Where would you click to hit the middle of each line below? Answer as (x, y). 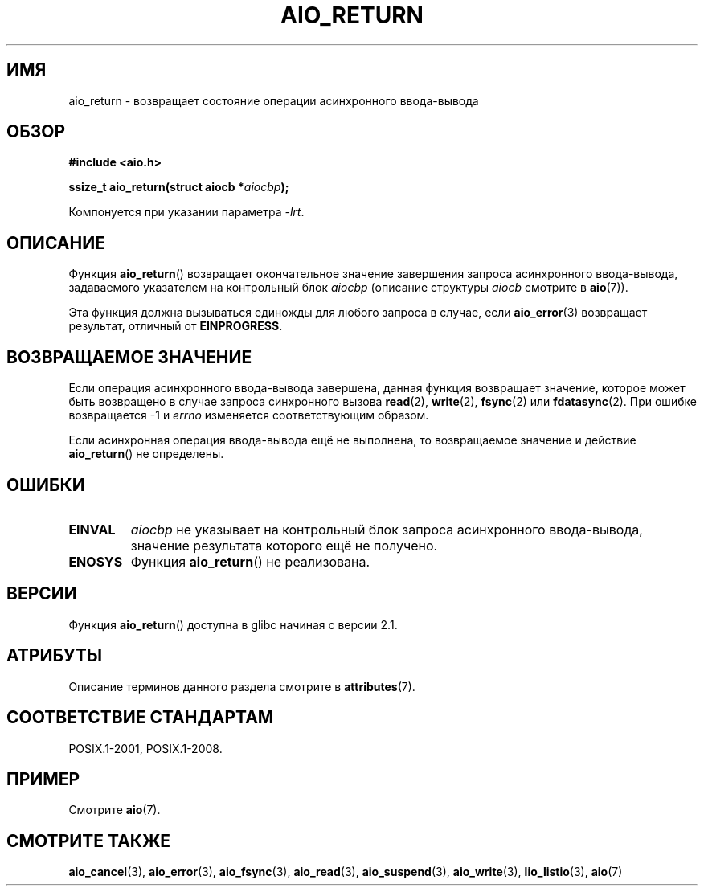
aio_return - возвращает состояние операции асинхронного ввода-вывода (274, 100)
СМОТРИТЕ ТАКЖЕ (89, 841)
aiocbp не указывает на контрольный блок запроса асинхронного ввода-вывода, (387, 529)
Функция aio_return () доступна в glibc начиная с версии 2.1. (233, 624)
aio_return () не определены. (146, 454)
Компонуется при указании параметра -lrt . (186, 212)
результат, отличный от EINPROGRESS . (176, 326)
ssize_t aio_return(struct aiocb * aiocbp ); (179, 187)
